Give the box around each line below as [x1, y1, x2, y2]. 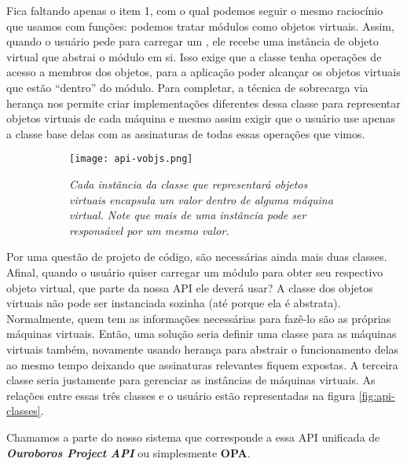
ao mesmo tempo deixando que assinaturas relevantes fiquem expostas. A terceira [6, 356, 398, 372]
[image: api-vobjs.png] [69, 153, 193, 165]
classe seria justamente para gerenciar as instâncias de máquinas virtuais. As [6, 372, 376, 388]
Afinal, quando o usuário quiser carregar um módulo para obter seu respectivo [6, 263, 383, 280]
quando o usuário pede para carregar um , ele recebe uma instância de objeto [6, 33, 379, 50]
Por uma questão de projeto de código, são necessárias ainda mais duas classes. [6, 248, 387, 265]
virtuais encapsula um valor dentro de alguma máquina [69, 191, 333, 207]
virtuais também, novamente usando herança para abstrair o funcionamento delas [6, 340, 399, 357]
